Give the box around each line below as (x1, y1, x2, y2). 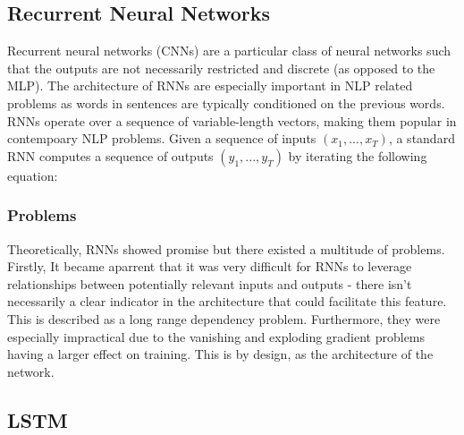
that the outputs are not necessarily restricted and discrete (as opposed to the (7, 58, 435, 77)
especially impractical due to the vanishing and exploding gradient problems (7, 327, 426, 345)
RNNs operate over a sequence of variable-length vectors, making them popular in (7, 111, 457, 130)
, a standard (388, 129, 455, 148)
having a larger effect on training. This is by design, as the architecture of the (7, 345, 434, 363)
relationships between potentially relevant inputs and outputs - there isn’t (7, 274, 412, 293)
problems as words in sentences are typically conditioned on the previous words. (7, 93, 445, 112)
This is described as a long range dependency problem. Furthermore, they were (7, 309, 441, 328)
